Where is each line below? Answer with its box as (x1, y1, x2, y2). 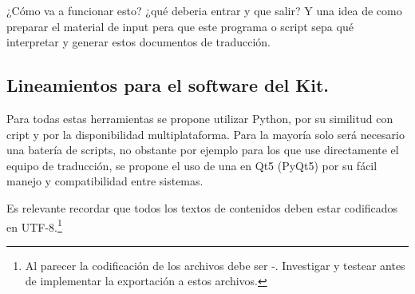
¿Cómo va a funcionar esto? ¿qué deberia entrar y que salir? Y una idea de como (6, 2, 402, 18)
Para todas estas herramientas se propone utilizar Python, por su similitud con (6, 109, 393, 126)
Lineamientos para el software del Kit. (6, 73, 330, 97)
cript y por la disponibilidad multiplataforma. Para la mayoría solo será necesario (6, 125, 405, 142)
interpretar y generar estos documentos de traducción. (6, 34, 271, 50)
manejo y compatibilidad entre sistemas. (6, 173, 204, 189)
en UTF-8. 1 (6, 216, 62, 235)
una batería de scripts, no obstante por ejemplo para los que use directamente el (6, 141, 399, 158)
